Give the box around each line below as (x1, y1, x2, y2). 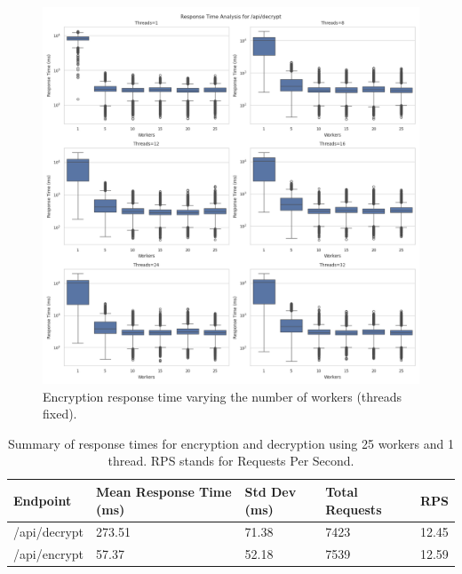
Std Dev (244, 482, 297, 500)
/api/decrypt (13, 522, 84, 541)
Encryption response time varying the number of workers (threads (43, 387, 402, 405)
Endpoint (13, 490, 72, 509)
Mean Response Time (96, 482, 232, 500)
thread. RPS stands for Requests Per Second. (108, 451, 354, 470)
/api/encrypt (13, 545, 84, 563)
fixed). (43, 404, 77, 423)
